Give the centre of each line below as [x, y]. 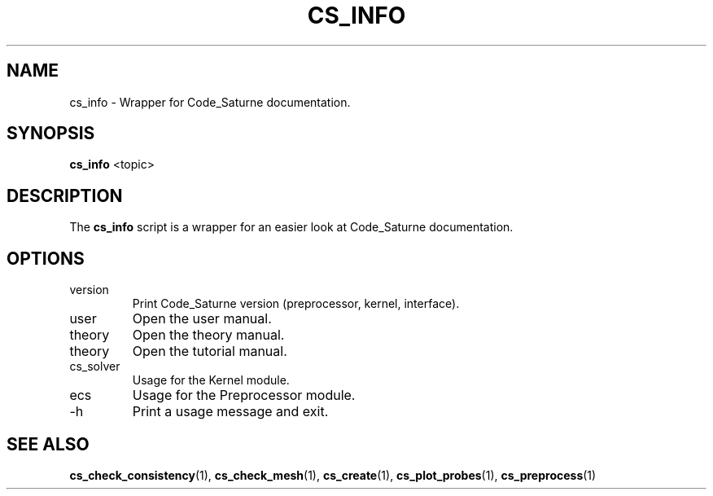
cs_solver [95, 367]
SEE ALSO [48, 444]
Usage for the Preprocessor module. [244, 395]
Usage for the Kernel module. [211, 380]
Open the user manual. [202, 319]
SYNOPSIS [51, 134]
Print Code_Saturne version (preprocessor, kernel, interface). [296, 304]
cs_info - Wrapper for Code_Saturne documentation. [210, 102]
